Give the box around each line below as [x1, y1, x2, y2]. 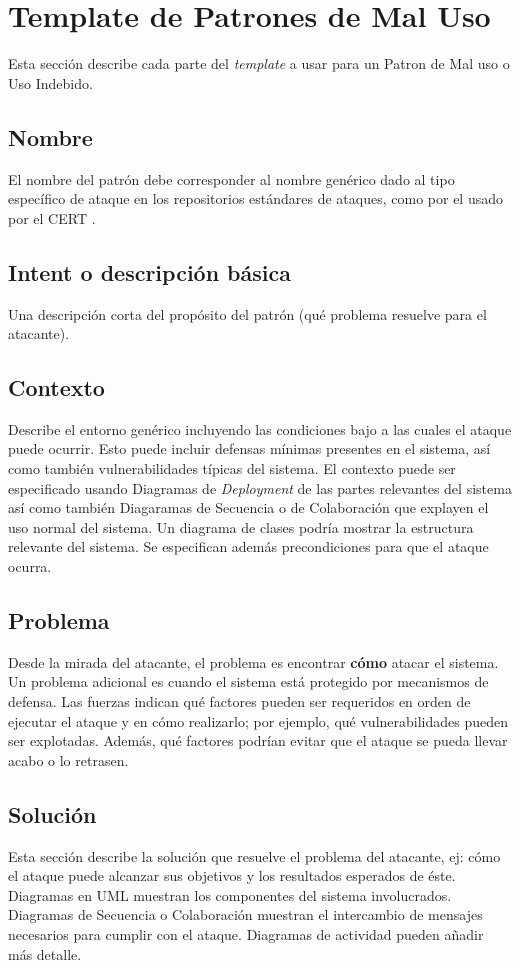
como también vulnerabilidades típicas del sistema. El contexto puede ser [8, 458, 456, 479]
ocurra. [8, 556, 52, 577]
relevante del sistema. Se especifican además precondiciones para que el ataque [8, 536, 489, 557]
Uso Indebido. [8, 72, 93, 93]
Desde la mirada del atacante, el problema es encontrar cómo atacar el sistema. [8, 651, 499, 672]
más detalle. [8, 943, 82, 964]
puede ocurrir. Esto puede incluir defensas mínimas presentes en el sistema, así [8, 438, 491, 459]
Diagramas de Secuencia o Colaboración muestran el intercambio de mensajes [8, 904, 483, 925]
